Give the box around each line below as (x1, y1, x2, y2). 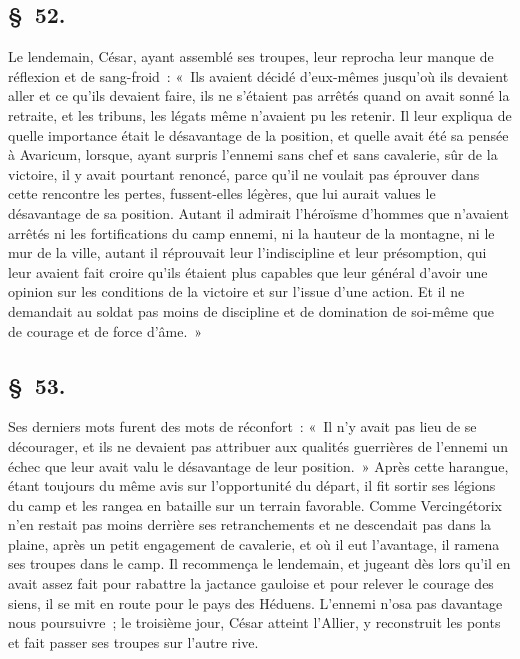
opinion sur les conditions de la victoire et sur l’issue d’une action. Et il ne (8, 281, 465, 302)
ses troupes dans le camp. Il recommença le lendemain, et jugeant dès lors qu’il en (8, 553, 511, 574)
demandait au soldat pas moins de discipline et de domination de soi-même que (8, 300, 495, 321)
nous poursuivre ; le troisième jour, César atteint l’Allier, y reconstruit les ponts (8, 612, 501, 633)
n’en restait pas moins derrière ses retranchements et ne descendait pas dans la (8, 514, 492, 535)
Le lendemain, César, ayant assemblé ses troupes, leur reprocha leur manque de (8, 46, 494, 67)
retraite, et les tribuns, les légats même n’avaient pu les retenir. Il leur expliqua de (8, 104, 512, 125)
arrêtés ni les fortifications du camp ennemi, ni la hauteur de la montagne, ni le (8, 222, 495, 243)
